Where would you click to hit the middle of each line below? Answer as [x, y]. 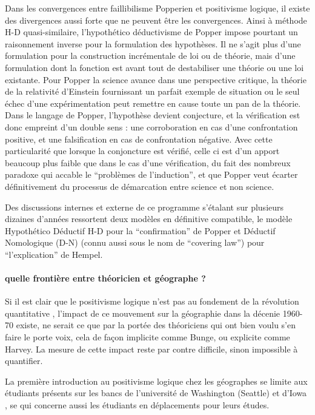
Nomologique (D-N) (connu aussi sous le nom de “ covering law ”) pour [135, 242]
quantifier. [24, 361]
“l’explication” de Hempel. [54, 254]
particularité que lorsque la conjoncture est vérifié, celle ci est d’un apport [142, 151]
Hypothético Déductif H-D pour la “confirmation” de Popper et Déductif [140, 230]
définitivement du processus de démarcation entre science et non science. [140, 186]
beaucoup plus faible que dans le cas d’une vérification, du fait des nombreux [148, 162]
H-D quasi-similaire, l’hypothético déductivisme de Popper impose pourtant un [151, 32]
